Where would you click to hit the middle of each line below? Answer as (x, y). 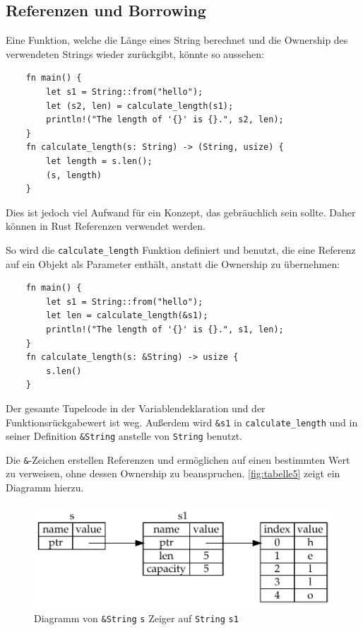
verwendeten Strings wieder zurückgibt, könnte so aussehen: (135, 53)
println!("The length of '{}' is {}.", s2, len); (165, 120)
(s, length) (74, 175)
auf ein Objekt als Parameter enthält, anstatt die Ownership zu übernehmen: (173, 263)
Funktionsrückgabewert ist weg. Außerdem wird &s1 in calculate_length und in (182, 422)
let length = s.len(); (99, 161)
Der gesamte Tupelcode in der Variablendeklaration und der (136, 408)
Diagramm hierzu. (45, 488)
